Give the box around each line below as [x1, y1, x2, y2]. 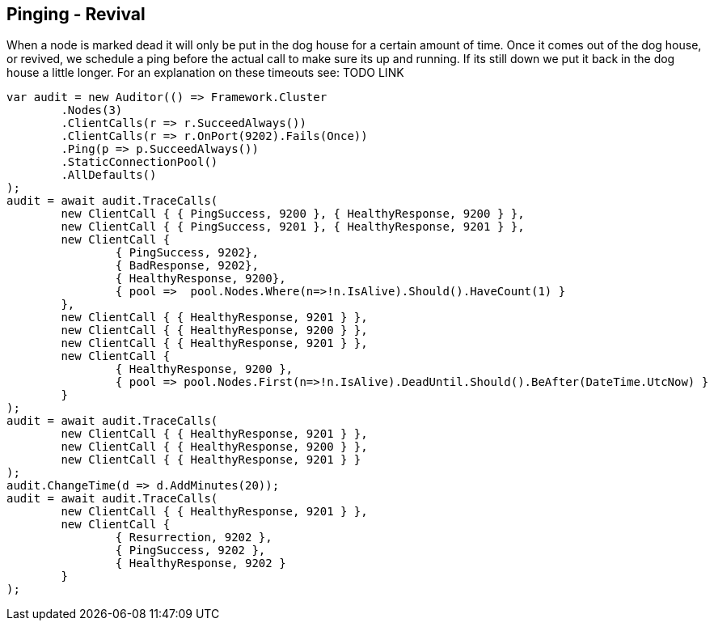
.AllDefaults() [61, 168, 157, 182]
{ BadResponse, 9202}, [115, 259, 259, 273]
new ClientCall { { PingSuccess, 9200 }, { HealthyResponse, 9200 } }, [61, 207, 525, 221]
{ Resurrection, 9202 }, [115, 531, 273, 544]
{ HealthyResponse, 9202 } [115, 557, 286, 570]
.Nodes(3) [61, 104, 123, 117]
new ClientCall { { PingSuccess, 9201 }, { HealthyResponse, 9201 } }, [61, 220, 525, 234]
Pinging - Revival [6, 4, 146, 24]
